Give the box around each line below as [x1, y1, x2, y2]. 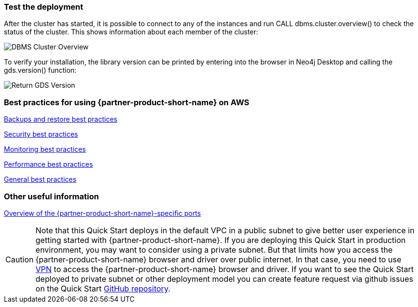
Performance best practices [4, 160, 93, 169]
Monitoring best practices [4, 145, 86, 154]
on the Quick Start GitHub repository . [35, 283, 171, 293]
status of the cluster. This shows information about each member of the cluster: [4, 28, 258, 36]
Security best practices [4, 130, 78, 139]
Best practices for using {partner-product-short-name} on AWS [4, 97, 250, 107]
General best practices [4, 175, 77, 184]
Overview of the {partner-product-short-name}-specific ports [4, 209, 201, 217]
